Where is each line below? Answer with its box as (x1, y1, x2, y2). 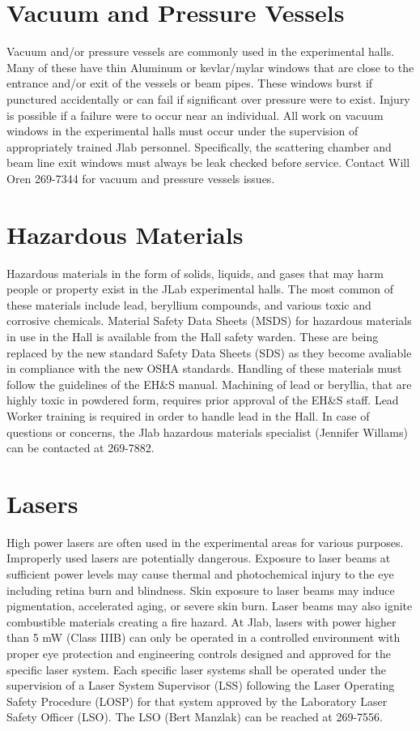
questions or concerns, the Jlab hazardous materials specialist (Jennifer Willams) (6, 423, 408, 440)
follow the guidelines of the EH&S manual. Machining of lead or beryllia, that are (6, 375, 412, 392)
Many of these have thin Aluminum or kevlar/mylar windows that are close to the (6, 58, 414, 75)
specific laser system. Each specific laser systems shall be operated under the (6, 660, 386, 678)
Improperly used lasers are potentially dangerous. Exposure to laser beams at (6, 549, 391, 566)
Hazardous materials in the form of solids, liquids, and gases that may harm (6, 264, 384, 281)
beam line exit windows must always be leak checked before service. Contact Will (6, 154, 410, 171)
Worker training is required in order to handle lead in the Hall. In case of (6, 407, 370, 424)
